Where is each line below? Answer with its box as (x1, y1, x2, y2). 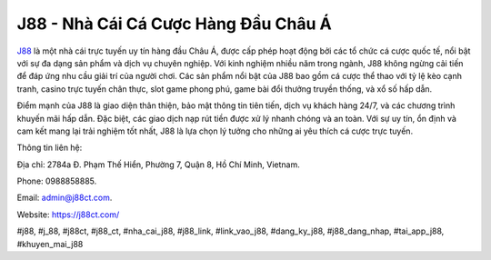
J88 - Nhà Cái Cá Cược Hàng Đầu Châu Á (16, 14, 332, 34)
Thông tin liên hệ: (16, 142, 83, 154)
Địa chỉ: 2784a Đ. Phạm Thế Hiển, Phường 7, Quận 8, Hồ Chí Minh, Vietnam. (16, 159, 300, 170)
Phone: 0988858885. (16, 175, 97, 186)
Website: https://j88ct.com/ (16, 209, 120, 220)
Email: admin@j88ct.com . (16, 192, 113, 204)
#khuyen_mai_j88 (16, 238, 84, 249)
